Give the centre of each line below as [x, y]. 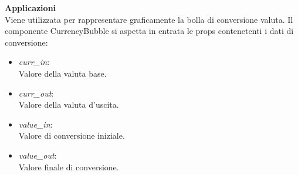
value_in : [35, 124]
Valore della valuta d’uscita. [69, 104]
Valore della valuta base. [62, 73]
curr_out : [36, 93]
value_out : [38, 155]
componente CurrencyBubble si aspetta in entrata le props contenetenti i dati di [149, 31]
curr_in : [34, 62]
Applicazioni [31, 8]
